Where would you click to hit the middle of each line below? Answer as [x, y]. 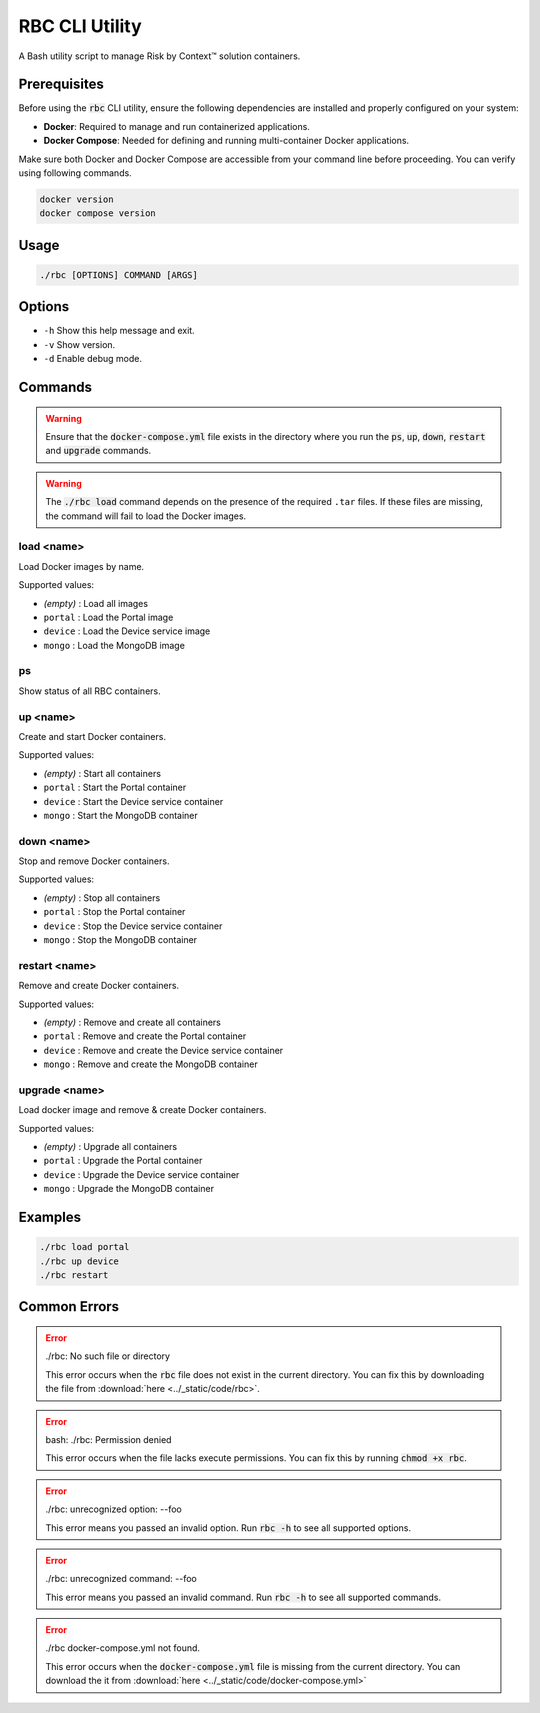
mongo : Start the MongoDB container [121, 815]
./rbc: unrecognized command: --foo [121, 1579]
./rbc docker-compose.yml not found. [122, 1648]
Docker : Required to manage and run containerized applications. [176, 126]
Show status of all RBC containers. [90, 691]
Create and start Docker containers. [92, 736]
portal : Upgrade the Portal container [123, 1161]
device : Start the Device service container [133, 801]
